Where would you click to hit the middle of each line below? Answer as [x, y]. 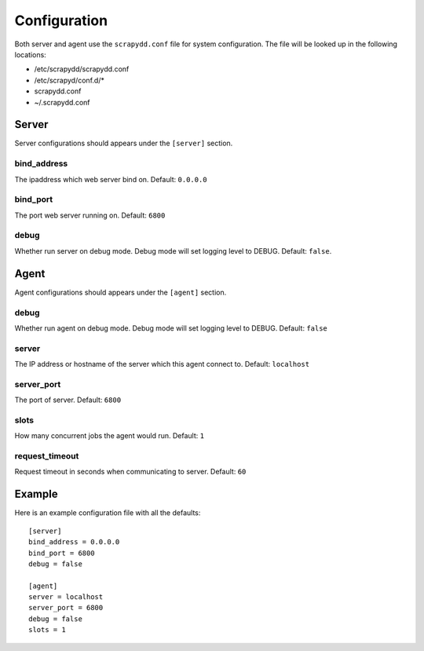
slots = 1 [47, 630]
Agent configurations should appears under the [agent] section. [121, 292]
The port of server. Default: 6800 [68, 400]
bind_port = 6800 [62, 553]
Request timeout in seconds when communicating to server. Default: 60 [130, 472]
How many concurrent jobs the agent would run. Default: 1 [109, 436]
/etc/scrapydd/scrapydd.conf [82, 69]
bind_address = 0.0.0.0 [74, 542]
